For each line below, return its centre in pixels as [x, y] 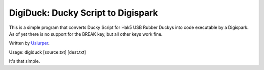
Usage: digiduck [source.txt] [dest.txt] [48, 52]
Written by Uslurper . [29, 43]
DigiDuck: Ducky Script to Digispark [84, 13]
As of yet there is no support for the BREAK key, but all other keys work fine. [86, 34]
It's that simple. [24, 61]
